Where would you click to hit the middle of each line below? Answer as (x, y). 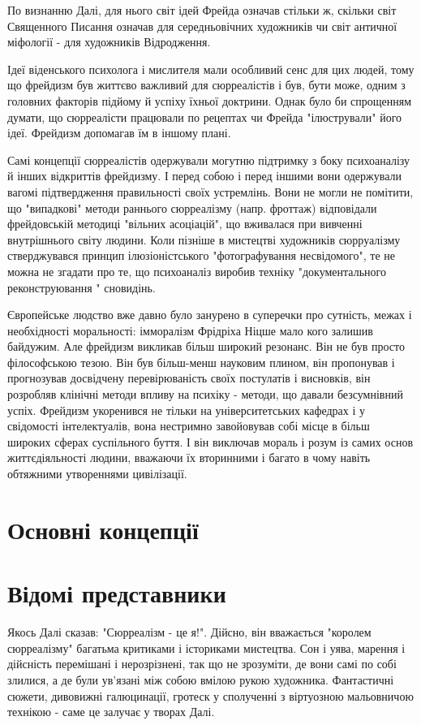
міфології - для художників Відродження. (109, 42)
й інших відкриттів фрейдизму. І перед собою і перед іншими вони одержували (204, 176)
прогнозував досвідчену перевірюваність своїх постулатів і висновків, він (189, 378)
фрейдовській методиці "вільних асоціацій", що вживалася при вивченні (185, 224)
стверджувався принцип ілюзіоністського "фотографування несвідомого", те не (201, 255)
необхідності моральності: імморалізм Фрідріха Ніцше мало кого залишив (190, 330)
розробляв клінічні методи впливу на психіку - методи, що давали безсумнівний (205, 394)
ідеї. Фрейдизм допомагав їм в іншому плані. (119, 133)
